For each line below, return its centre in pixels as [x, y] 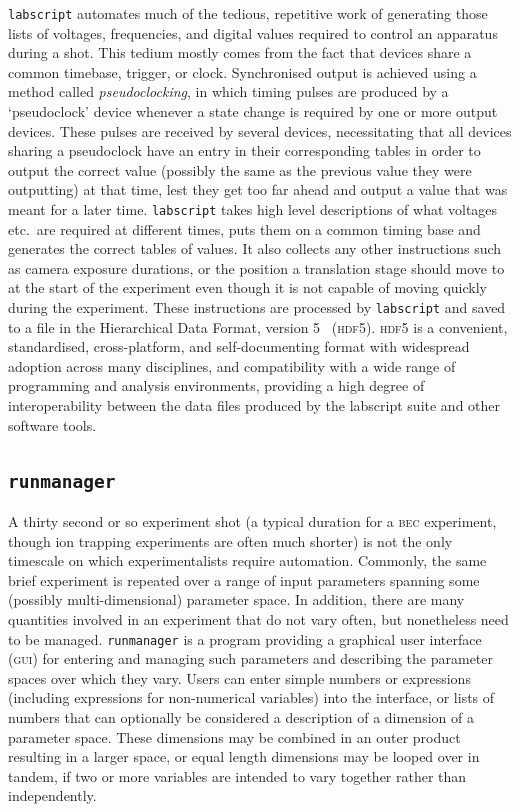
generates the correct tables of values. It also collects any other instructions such [255, 248]
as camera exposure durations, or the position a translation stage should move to [256, 267]
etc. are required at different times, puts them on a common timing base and [244, 228]
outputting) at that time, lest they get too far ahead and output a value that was [258, 189]
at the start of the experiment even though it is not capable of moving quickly [247, 287]
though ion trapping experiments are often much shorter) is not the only [230, 540]
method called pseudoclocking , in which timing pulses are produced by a [228, 91]
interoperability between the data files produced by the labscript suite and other [254, 405]
